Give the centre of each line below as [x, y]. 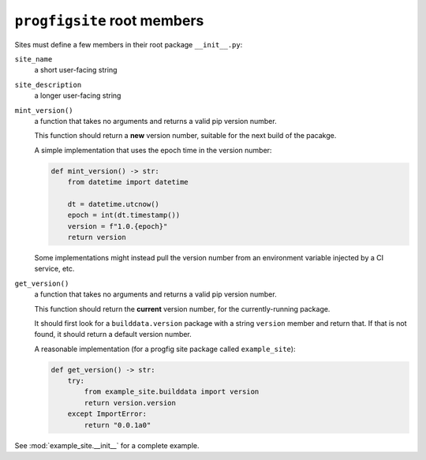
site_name [34, 59]
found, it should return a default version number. [113, 335]
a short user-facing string [76, 70]
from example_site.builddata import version [172, 392]
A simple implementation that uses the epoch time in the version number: [153, 150]
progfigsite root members [109, 21]
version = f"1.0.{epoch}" [118, 226]
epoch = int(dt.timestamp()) [124, 215]
